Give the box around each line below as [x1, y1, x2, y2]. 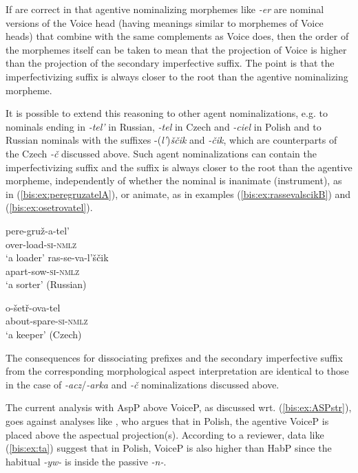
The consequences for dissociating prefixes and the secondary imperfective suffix [6, 350, 343, 364]
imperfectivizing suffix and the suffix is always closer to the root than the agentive [6, 159, 352, 174]
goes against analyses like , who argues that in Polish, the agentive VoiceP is [6, 414, 329, 428]
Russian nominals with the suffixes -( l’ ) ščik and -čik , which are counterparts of [6, 133, 337, 147]
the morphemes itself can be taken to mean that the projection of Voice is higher [6, 42, 347, 56]
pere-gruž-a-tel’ [6, 223, 70, 237]
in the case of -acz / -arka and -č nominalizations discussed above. [6, 377, 280, 391]
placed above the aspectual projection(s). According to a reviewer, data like [6, 427, 324, 441]
